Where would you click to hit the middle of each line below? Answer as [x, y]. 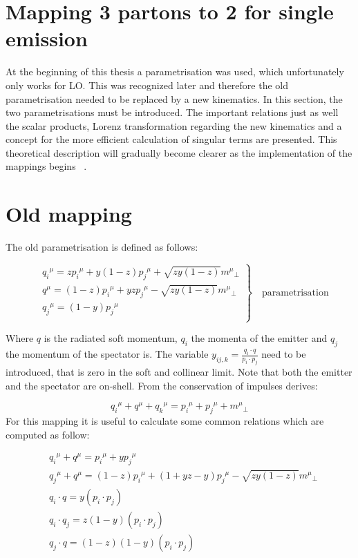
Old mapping [69, 214]
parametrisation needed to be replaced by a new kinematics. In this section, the [174, 98]
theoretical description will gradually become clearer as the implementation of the [179, 152]
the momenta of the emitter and [259, 338]
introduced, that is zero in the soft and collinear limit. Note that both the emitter [179, 371]
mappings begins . [46, 166]
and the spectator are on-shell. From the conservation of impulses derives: [162, 385]
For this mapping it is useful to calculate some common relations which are [165, 421]
